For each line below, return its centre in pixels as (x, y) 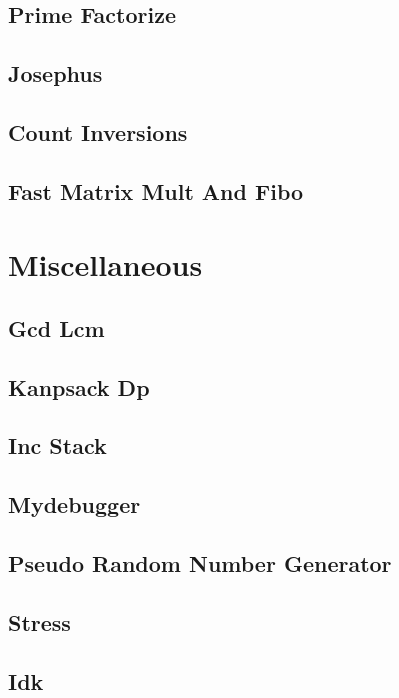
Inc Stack (57, 445)
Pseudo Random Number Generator (200, 563)
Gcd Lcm (56, 327)
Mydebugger (74, 504)
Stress (39, 621)
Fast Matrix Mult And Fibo (156, 190)
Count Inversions (98, 131)
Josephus (55, 73)
